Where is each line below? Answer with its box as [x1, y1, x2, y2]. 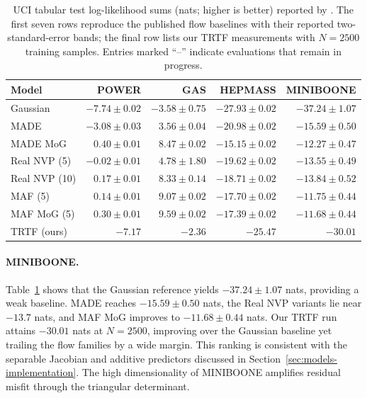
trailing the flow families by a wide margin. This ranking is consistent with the [6, 336, 347, 351]
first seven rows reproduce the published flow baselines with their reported [11, 16, 334, 30]
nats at [72, 323, 103, 338]
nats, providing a [285, 281, 359, 296]
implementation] [6, 365, 77, 380]
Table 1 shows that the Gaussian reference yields [6, 281, 219, 296]
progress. [164, 57, 203, 72]
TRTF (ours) [11, 223, 67, 238]
